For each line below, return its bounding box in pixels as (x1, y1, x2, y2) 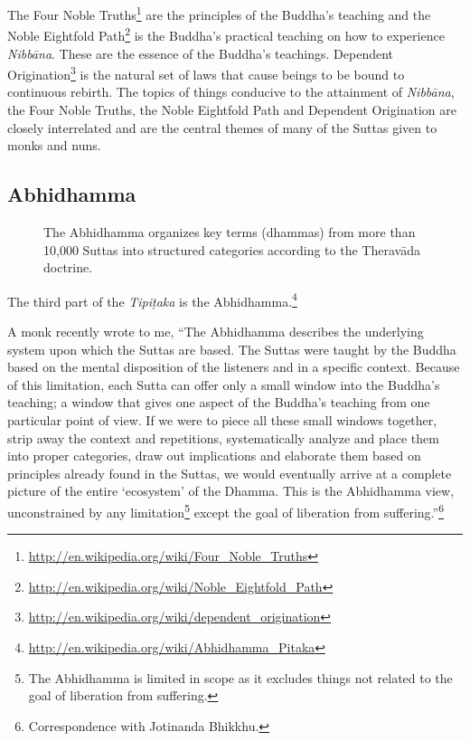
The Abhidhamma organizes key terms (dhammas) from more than (43, 222, 416, 241)
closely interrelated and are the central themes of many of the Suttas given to (7, 118, 437, 137)
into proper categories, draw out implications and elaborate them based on (7, 446, 421, 465)
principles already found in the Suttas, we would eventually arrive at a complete (7, 463, 452, 482)
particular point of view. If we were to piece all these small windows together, (7, 410, 437, 429)
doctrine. (43, 258, 93, 277)
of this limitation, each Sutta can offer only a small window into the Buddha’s (7, 375, 440, 394)
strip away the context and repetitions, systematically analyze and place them (7, 428, 439, 447)
